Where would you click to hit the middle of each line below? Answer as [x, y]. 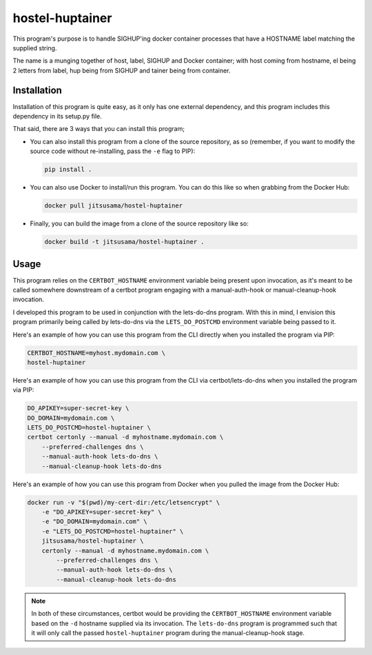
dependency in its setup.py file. [58, 117]
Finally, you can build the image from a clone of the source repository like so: [139, 223]
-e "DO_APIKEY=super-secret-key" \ [102, 512]
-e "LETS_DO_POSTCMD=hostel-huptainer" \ [113, 531]
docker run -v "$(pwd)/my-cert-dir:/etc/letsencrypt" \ [124, 502]
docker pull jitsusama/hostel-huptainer [113, 206]
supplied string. [35, 48]
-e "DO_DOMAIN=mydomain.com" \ [94, 522]
